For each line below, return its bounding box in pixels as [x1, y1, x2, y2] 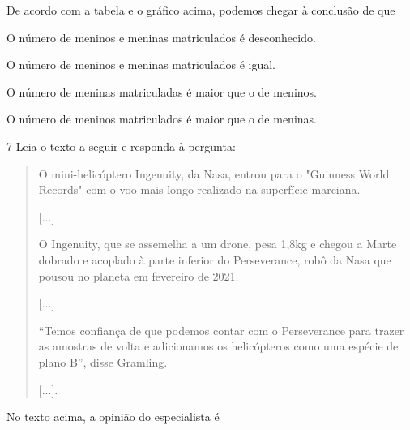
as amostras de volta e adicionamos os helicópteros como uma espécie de [38, 338, 399, 355]
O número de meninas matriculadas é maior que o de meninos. [6, 83, 317, 100]
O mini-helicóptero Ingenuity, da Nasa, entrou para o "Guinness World [38, 165, 390, 182]
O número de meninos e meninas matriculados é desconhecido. [6, 28, 316, 45]
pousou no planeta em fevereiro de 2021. [38, 267, 239, 284]
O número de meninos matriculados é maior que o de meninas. [6, 110, 317, 127]
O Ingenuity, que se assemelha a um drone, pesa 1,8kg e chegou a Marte [38, 235, 397, 252]
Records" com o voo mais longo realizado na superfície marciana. [38, 181, 361, 198]
